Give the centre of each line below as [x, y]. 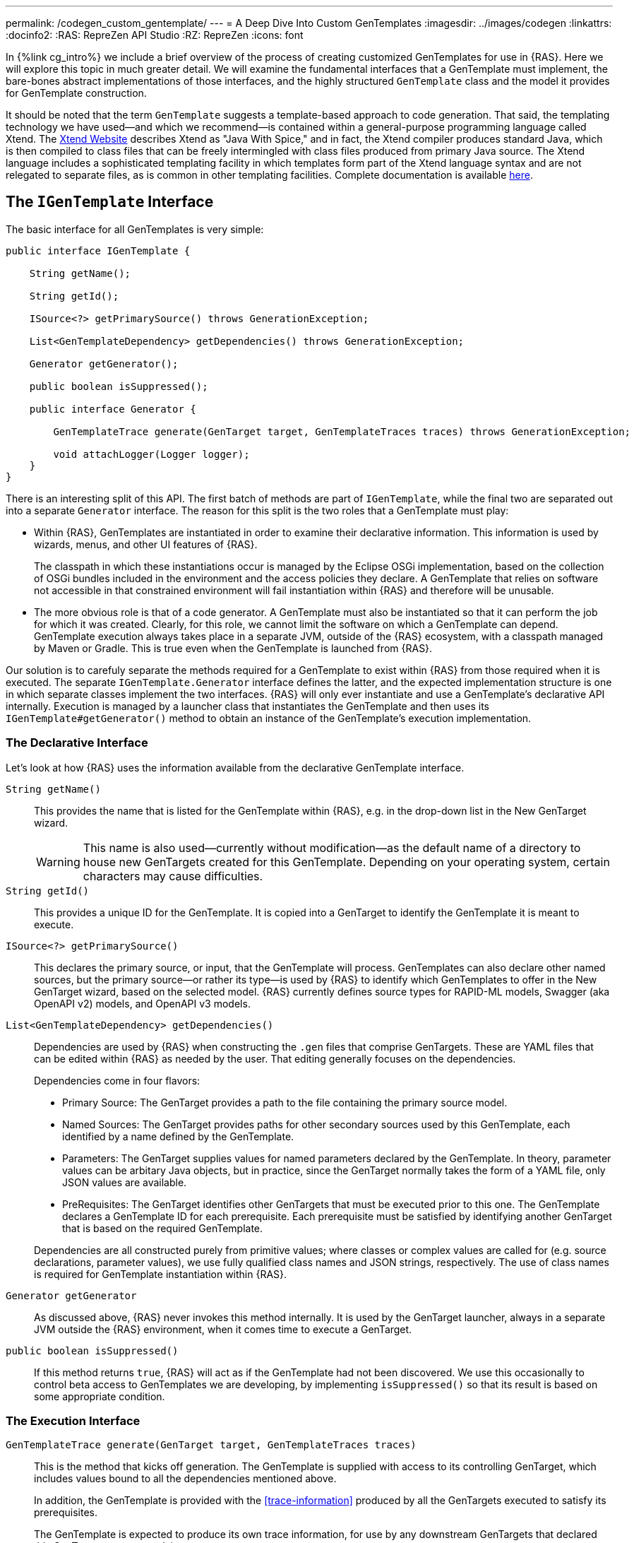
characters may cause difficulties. [173, 876]
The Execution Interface [73, 1420]
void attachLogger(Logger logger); [151, 454]
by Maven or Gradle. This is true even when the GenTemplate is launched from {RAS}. [233, 648]
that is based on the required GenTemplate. [163, 1228]
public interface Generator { [113, 409]
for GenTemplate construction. [76, 93]
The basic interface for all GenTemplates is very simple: [135, 229]
